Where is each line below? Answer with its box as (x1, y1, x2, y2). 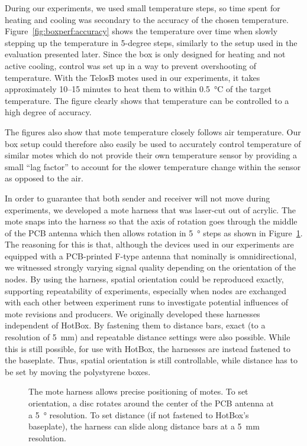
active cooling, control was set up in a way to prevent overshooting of (5, 59, 256, 71)
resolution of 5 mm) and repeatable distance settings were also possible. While (5, 331, 290, 343)
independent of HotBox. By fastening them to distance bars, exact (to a (5, 319, 266, 331)
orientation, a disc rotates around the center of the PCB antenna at (28, 397, 274, 409)
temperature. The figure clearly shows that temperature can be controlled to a (5, 94, 289, 106)
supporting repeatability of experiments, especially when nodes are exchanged (5, 284, 287, 297)
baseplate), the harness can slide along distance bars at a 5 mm (28, 420, 260, 432)
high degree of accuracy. (5, 106, 92, 118)
